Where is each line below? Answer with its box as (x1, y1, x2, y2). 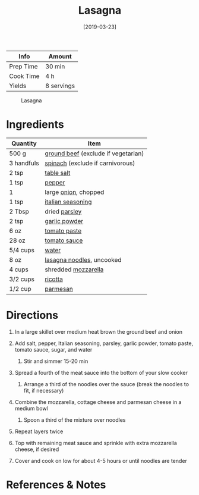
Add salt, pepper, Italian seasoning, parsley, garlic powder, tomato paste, (14, 340, 194, 347)
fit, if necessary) (23, 387, 64, 394)
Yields (9, 82, 27, 90)
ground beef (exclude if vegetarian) (45, 149, 144, 158)
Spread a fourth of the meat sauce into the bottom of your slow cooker (14, 369, 188, 376)
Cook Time (9, 72, 40, 80)
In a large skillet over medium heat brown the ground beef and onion (14, 328, 183, 335)
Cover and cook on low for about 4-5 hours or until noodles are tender (14, 457, 187, 464)
